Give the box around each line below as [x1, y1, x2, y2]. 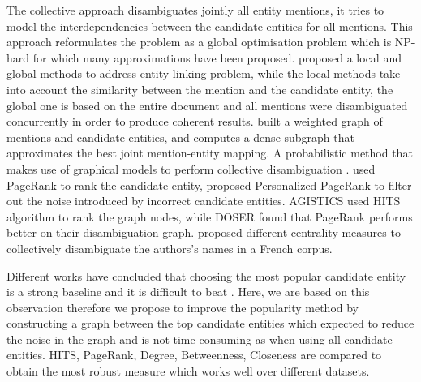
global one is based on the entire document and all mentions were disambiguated [6, 97, 408, 114]
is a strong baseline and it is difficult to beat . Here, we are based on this [6, 283, 370, 300]
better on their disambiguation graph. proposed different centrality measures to [6, 224, 401, 241]
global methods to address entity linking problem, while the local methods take [6, 65, 401, 82]
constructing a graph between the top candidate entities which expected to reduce [6, 315, 415, 332]
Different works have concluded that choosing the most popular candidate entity [6, 267, 406, 284]
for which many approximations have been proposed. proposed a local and [32, 49, 402, 66]
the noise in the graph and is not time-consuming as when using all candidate [6, 330, 393, 347]
